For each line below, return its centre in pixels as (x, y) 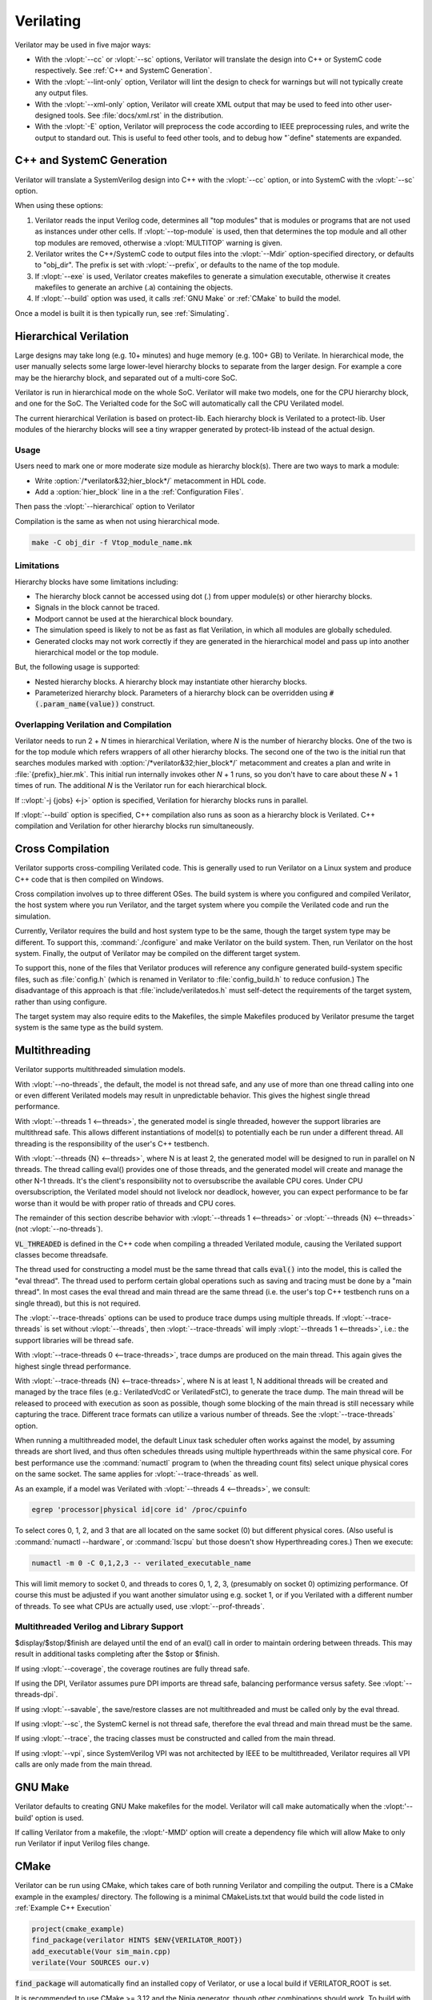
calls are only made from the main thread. (83, 1765)
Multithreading (53, 1051)
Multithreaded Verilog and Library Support (99, 1626)
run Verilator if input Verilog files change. (82, 1843)
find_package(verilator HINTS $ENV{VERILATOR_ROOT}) (137, 1940)
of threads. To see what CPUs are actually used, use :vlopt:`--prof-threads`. (140, 1606)
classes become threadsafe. (61, 1255)
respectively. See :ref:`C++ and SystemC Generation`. (123, 70)
